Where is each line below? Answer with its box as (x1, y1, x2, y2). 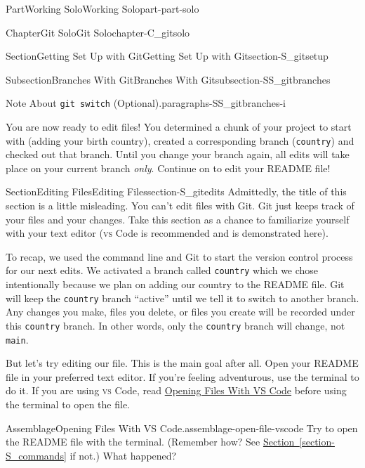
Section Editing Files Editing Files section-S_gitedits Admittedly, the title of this (6, 184, 347, 199)
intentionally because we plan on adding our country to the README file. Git (6, 277, 345, 292)
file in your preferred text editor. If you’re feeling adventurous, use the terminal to (6, 369, 359, 384)
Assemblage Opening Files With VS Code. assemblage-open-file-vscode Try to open (6, 420, 358, 435)
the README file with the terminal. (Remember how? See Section (6, 434, 295, 449)
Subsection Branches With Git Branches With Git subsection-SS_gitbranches (6, 72, 331, 86)
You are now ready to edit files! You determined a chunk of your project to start (6, 119, 352, 134)
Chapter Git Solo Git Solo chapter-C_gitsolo (6, 25, 190, 39)
